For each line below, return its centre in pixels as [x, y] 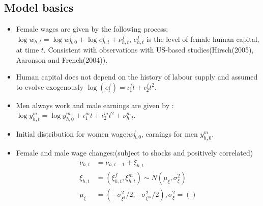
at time [27, 49]
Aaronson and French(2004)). [62, 59]
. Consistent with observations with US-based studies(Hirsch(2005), [149, 49]
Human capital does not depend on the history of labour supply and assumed [137, 77]
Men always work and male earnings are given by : [95, 105]
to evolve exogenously [50, 86]
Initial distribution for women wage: [72, 134]
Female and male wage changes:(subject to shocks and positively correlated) [135, 152]
